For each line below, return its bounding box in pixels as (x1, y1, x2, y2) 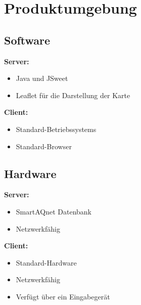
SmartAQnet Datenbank (16, 206, 91, 216)
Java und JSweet (16, 73, 68, 83)
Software (4, 32, 51, 48)
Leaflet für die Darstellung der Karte (16, 90, 130, 100)
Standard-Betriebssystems (16, 123, 97, 134)
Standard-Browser (16, 141, 72, 151)
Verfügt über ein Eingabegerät (16, 291, 110, 301)
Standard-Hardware (16, 257, 77, 268)
